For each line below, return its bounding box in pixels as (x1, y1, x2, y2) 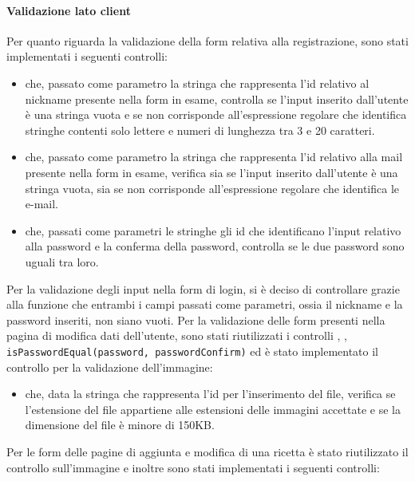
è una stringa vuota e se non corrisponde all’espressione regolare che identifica (25, 106, 407, 123)
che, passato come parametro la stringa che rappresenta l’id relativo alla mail (25, 148, 403, 165)
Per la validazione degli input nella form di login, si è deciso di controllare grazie (6, 280, 400, 297)
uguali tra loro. (25, 253, 99, 270)
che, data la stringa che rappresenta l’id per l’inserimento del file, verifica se (25, 385, 396, 402)
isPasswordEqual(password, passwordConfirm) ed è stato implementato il (6, 342, 378, 359)
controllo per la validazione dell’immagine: (6, 358, 213, 375)
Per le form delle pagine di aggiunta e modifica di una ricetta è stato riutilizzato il (6, 443, 409, 459)
